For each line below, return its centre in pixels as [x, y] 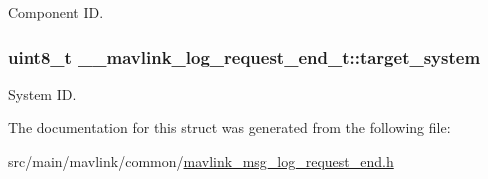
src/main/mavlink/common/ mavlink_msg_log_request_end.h [201, 161]
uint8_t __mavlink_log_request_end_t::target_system [244, 56]
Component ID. [56, 12]
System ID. [42, 93]
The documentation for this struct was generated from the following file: [229, 127]
